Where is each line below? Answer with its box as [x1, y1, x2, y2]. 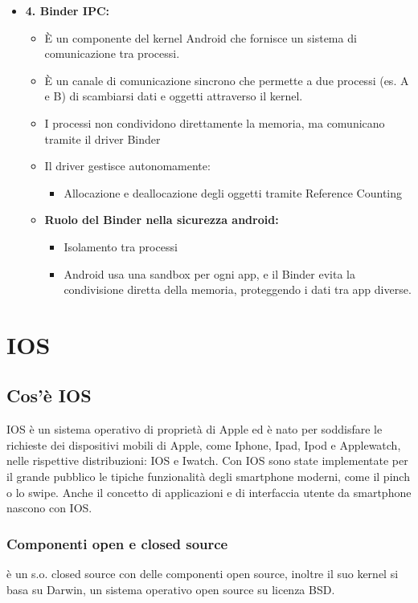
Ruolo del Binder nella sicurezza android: [44, 211, 279, 228]
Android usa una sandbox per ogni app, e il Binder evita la [64, 265, 355, 282]
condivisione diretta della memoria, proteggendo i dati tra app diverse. [64, 281, 412, 298]
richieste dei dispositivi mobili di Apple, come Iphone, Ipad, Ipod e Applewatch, [6, 436, 401, 453]
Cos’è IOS [6, 383, 92, 408]
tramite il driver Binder [44, 130, 161, 147]
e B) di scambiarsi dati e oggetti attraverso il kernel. [44, 88, 303, 104]
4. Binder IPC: [25, 2, 110, 18]
